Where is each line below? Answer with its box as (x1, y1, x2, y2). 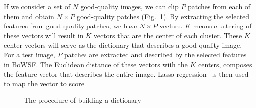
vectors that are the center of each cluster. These (93, 30, 242, 40)
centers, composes (198, 59, 252, 69)
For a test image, (4, 49, 55, 59)
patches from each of (188, 1, 251, 11)
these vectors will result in (4, 30, 84, 40)
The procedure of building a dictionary (24, 95, 141, 105)
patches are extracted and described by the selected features (64, 49, 247, 59)
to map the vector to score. (4, 78, 86, 88)
